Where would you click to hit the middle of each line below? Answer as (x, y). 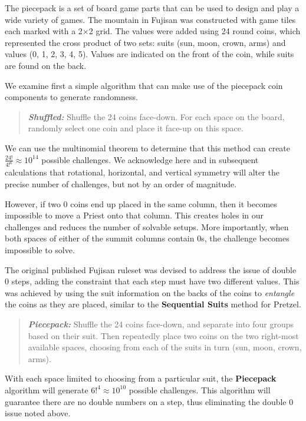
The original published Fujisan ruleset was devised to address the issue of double (151, 269)
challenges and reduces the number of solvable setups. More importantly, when (147, 226)
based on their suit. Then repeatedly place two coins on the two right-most (163, 335)
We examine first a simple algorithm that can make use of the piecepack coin (144, 85)
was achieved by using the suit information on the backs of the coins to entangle (150, 292)
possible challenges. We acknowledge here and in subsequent (150, 159)
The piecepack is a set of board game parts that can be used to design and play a (152, 8)
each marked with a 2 (44, 31)
